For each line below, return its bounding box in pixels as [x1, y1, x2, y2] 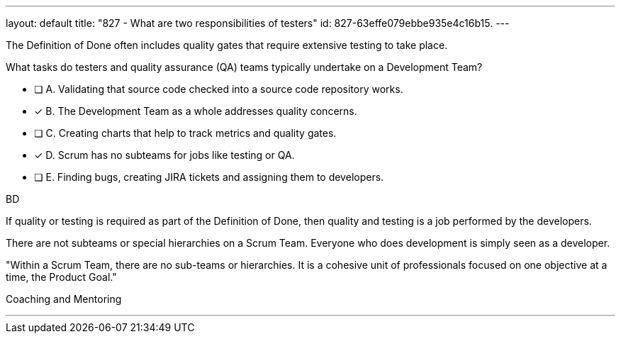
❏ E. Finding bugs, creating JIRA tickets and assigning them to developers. [34, 171, 384, 183]
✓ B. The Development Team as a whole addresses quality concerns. [34, 105, 357, 117]
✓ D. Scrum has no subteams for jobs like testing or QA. [34, 149, 295, 161]
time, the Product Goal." [6, 271, 117, 283]
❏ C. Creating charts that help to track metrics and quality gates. [34, 127, 337, 139]
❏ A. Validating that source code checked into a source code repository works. [34, 83, 403, 95]
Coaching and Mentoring [6, 293, 122, 305]
